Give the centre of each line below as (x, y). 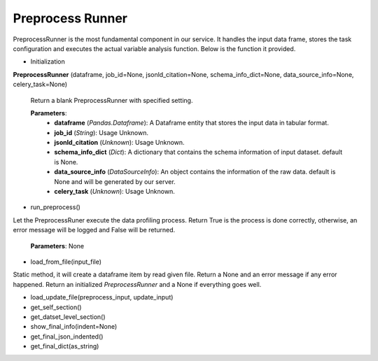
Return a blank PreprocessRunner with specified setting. (112, 100)
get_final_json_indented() (67, 337)
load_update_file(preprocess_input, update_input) (102, 297)
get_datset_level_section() (68, 317)
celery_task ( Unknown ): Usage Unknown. (114, 192)
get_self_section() (56, 307)
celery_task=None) (40, 85)
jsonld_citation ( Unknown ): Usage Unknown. (119, 143)
